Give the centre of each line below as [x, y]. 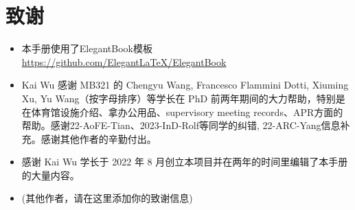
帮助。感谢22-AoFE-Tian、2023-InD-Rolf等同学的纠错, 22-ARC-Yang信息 [181, 125]
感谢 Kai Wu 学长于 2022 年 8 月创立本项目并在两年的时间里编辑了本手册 [185, 162]
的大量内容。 [50, 175]
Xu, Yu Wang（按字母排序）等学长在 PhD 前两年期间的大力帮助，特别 [179, 98]
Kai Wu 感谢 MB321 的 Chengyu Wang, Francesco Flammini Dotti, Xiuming [185, 85]
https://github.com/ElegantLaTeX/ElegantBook [124, 61]
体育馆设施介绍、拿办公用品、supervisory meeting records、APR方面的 [187, 112]
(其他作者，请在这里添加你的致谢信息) [107, 198]
